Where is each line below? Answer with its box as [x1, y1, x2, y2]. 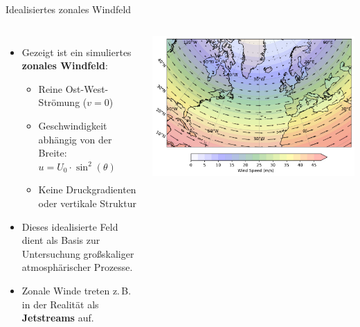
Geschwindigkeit [38, 118, 107, 132]
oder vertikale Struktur [38, 195, 136, 210]
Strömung [38, 95, 80, 109]
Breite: [38, 145, 67, 160]
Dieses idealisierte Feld [21, 219, 118, 233]
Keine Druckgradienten [38, 182, 136, 197]
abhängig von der [38, 132, 112, 146]
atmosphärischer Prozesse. [21, 260, 133, 274]
